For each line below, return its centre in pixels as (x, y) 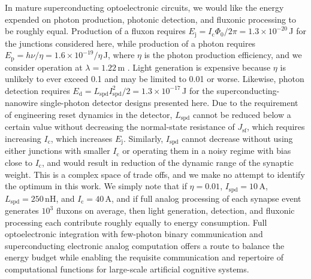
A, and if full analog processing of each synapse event (203, 198)
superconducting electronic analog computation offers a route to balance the (145, 245)
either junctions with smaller (58, 151)
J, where (119, 55)
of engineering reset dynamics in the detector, (89, 114)
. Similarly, (144, 138)
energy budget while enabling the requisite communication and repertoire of (144, 257)
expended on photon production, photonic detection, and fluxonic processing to (151, 19)
